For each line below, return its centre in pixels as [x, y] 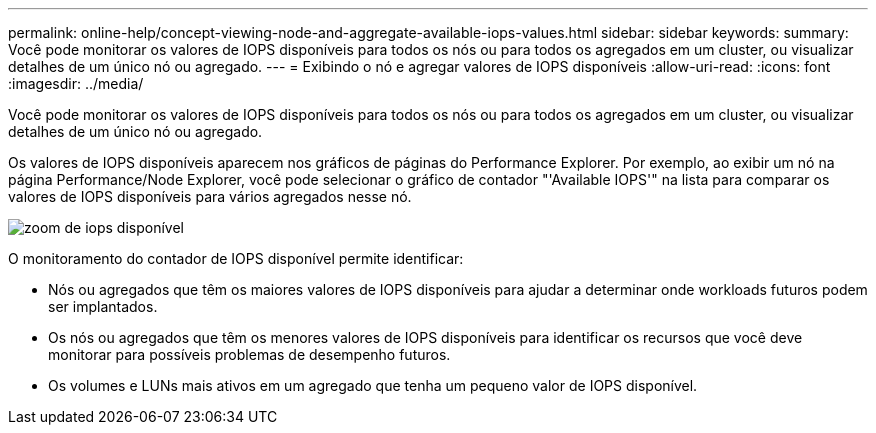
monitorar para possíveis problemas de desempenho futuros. [249, 354]
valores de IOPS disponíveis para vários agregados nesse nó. [210, 196]
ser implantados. [103, 306]
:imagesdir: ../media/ [76, 83]
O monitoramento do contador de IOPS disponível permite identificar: [236, 258]
